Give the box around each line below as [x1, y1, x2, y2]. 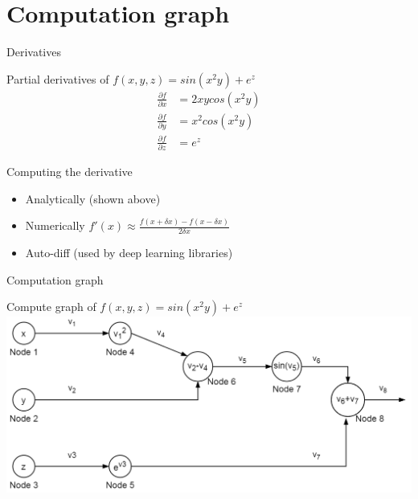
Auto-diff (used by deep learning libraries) [25, 244, 233, 261]
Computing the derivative [6, 162, 133, 179]
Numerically [25, 217, 85, 234]
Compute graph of [6, 298, 96, 315]
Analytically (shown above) [25, 190, 161, 207]
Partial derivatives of [6, 70, 109, 87]
